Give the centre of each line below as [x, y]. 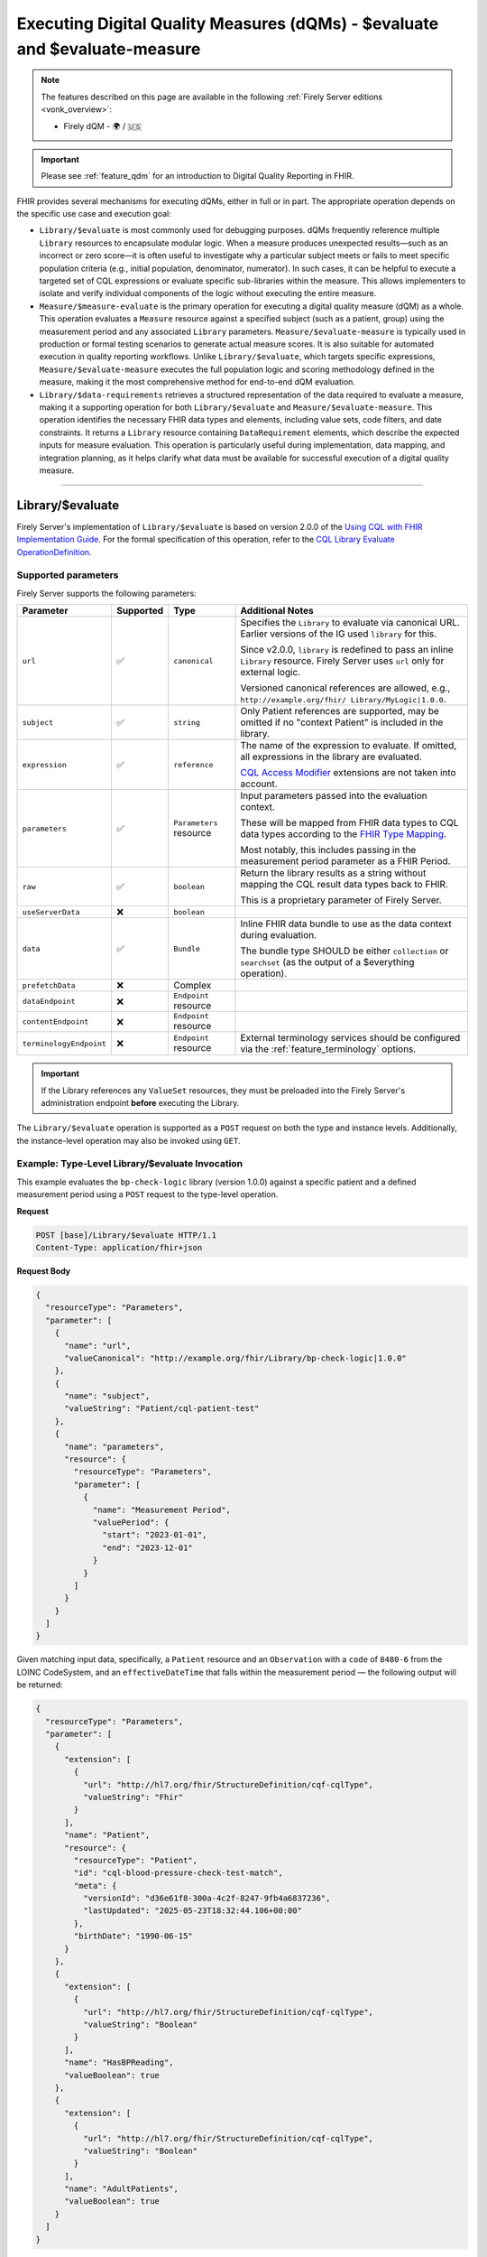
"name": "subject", [107, 1396]
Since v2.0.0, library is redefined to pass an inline [347, 650]
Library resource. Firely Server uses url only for [342, 661]
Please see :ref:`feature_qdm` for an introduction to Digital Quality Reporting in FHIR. [198, 176]
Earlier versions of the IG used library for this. [339, 634]
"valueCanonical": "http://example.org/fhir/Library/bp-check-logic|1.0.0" [236, 1358]
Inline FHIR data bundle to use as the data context [346, 924]
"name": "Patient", [107, 1835]
